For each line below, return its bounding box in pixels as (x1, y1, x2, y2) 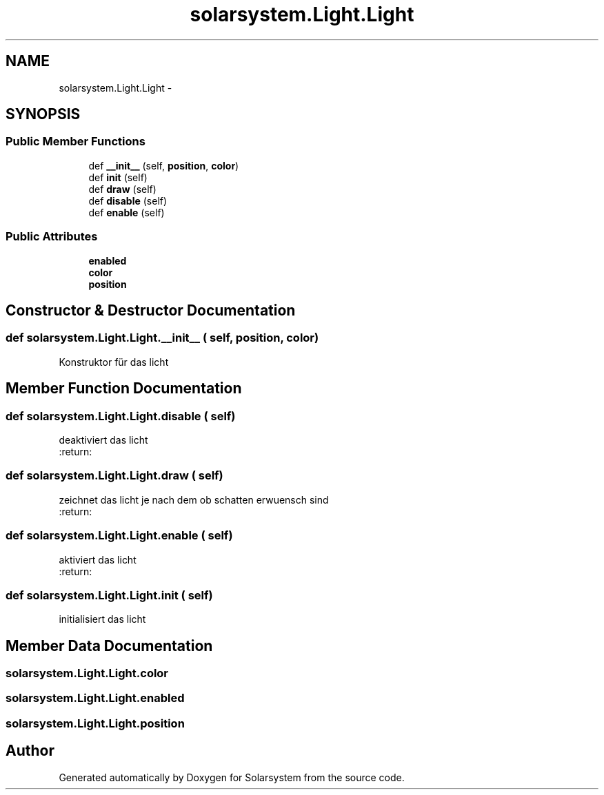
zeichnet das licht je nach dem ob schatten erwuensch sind (59, 493, 329, 506)
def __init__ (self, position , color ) (88, 159, 239, 172)
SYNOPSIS (6, 105, 81, 123)
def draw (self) (88, 183, 157, 195)
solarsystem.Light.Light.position (6, 716, 185, 730)
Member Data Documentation (6, 637, 213, 654)
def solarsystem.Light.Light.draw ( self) (6, 468, 223, 483)
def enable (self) (88, 206, 165, 218)
